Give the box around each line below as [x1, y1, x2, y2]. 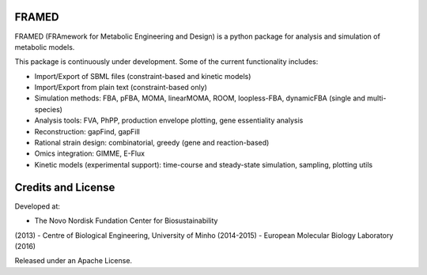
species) [34, 104, 63, 114]
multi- [366, 93, 387, 103]
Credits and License [14, 180, 115, 194]
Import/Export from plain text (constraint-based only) [34, 83, 207, 92]
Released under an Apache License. [14, 256, 133, 266]
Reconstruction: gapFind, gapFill [34, 126, 140, 136]
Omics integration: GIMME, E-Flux [34, 149, 145, 158]
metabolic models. [14, 42, 75, 51]
